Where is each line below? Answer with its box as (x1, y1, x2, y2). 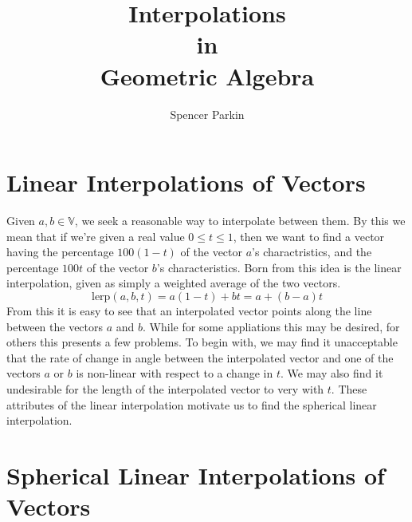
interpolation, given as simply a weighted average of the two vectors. (6, 275, 341, 291)
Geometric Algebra (100, 59, 315, 92)
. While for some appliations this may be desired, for (143, 318, 400, 334)
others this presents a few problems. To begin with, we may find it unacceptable (6, 334, 398, 350)
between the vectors (6, 318, 104, 334)
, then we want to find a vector (233, 227, 385, 244)
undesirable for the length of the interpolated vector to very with (6, 380, 324, 397)
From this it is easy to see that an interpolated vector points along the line (6, 303, 372, 318)
